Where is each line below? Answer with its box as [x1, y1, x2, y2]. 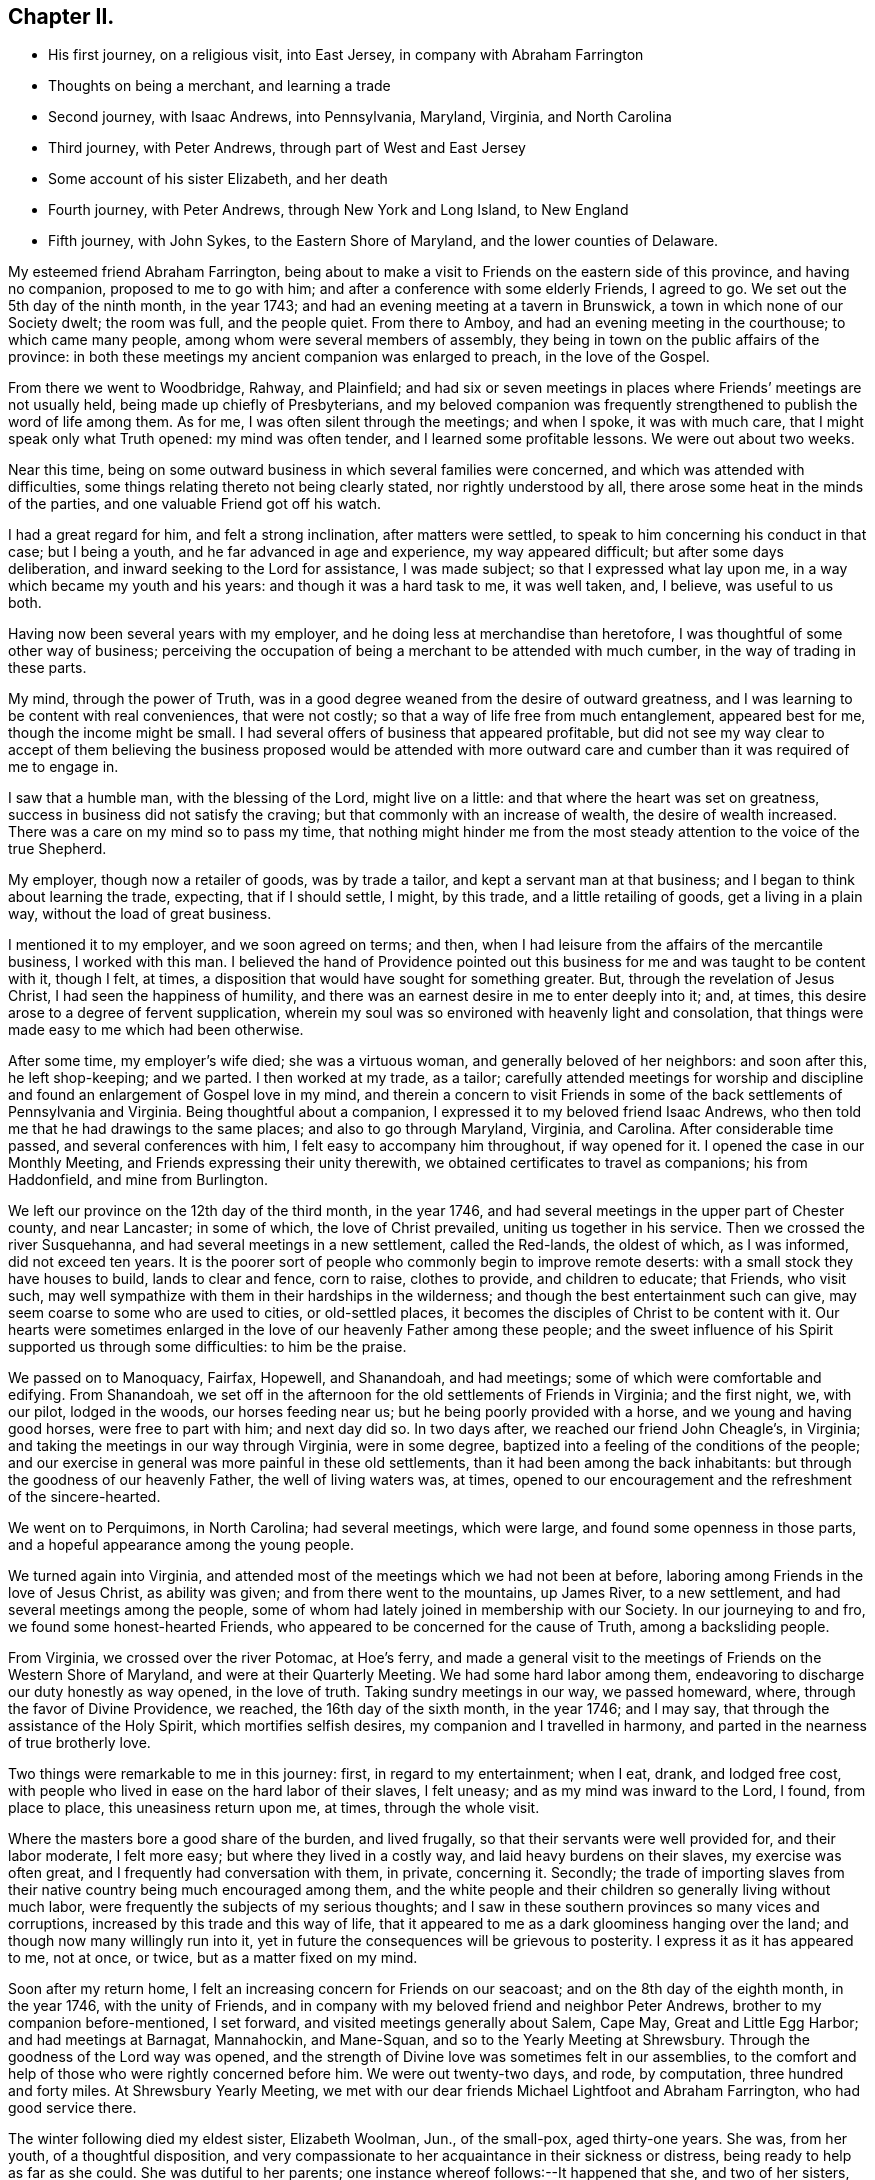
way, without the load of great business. [8, 905, 272, 923]
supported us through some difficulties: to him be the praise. [8, 1338, 407, 1356]
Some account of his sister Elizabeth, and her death [48, 170, 388, 188]
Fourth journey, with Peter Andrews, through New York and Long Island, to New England [48, 201, 629, 219]
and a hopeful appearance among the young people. [8, 1536, 354, 1554]
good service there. [8, 2099, 137, 2117]
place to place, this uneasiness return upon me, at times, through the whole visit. [8, 1799, 540, 1817]
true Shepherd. [8, 840, 107, 858]
